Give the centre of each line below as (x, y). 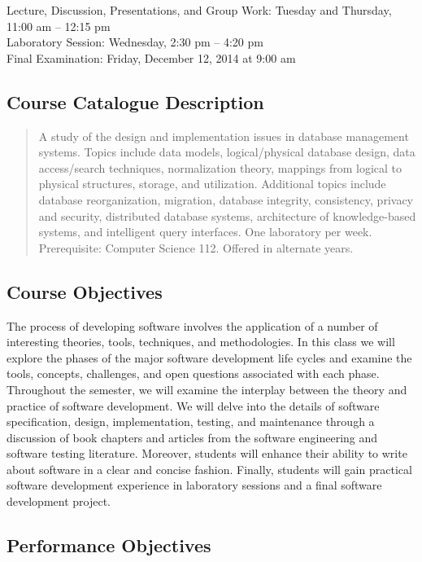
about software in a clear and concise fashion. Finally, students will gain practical (209, 469)
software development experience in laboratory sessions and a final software (194, 485)
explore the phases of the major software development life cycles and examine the (209, 357)
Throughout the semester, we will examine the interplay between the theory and (207, 389)
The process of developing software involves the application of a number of (192, 325)
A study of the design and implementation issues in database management (224, 136)
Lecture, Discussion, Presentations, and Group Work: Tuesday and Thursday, (199, 10)
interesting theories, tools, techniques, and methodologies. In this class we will (201, 342)
